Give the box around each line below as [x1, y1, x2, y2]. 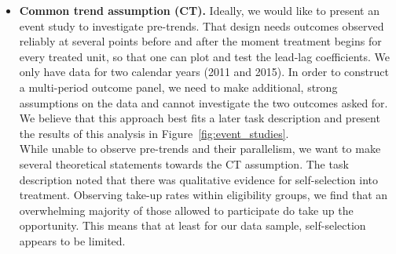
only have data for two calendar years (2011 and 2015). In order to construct [19, 63, 389, 80]
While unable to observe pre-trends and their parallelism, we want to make [19, 140, 381, 157]
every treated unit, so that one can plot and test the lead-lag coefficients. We [19, 48, 390, 64]
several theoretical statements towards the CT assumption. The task [19, 155, 349, 172]
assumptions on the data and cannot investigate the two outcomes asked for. [19, 94, 388, 111]
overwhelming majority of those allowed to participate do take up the [19, 201, 354, 218]
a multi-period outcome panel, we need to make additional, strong [19, 78, 338, 95]
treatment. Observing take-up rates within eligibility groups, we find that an [19, 187, 388, 203]
